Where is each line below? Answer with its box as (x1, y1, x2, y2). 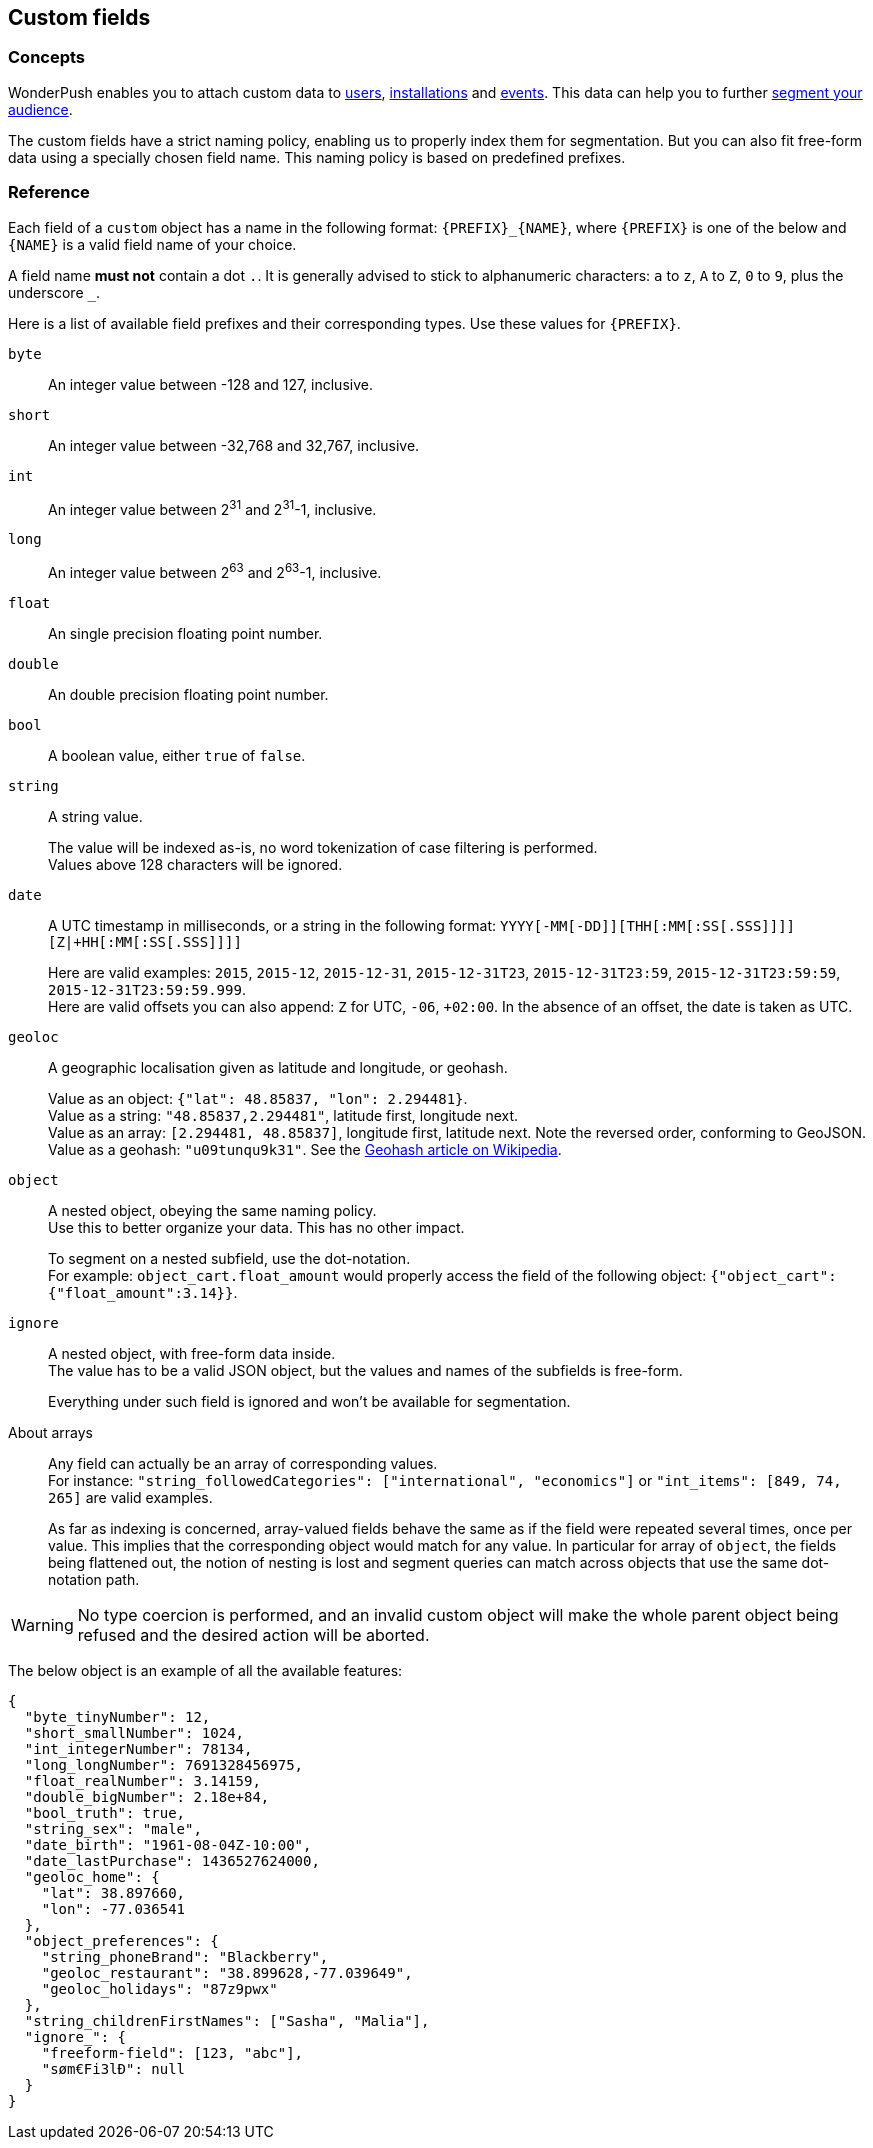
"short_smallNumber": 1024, (24, 1724, 245, 1741)
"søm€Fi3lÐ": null (41, 2060, 186, 2077)
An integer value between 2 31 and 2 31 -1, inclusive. (48, 497, 377, 518)
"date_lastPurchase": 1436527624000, (24, 1852, 320, 1869)
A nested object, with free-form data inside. (48, 1344, 336, 1362)
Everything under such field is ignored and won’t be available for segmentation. (48, 1392, 571, 1410)
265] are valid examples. (48, 1488, 213, 1506)
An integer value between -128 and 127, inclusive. (48, 375, 373, 393)
